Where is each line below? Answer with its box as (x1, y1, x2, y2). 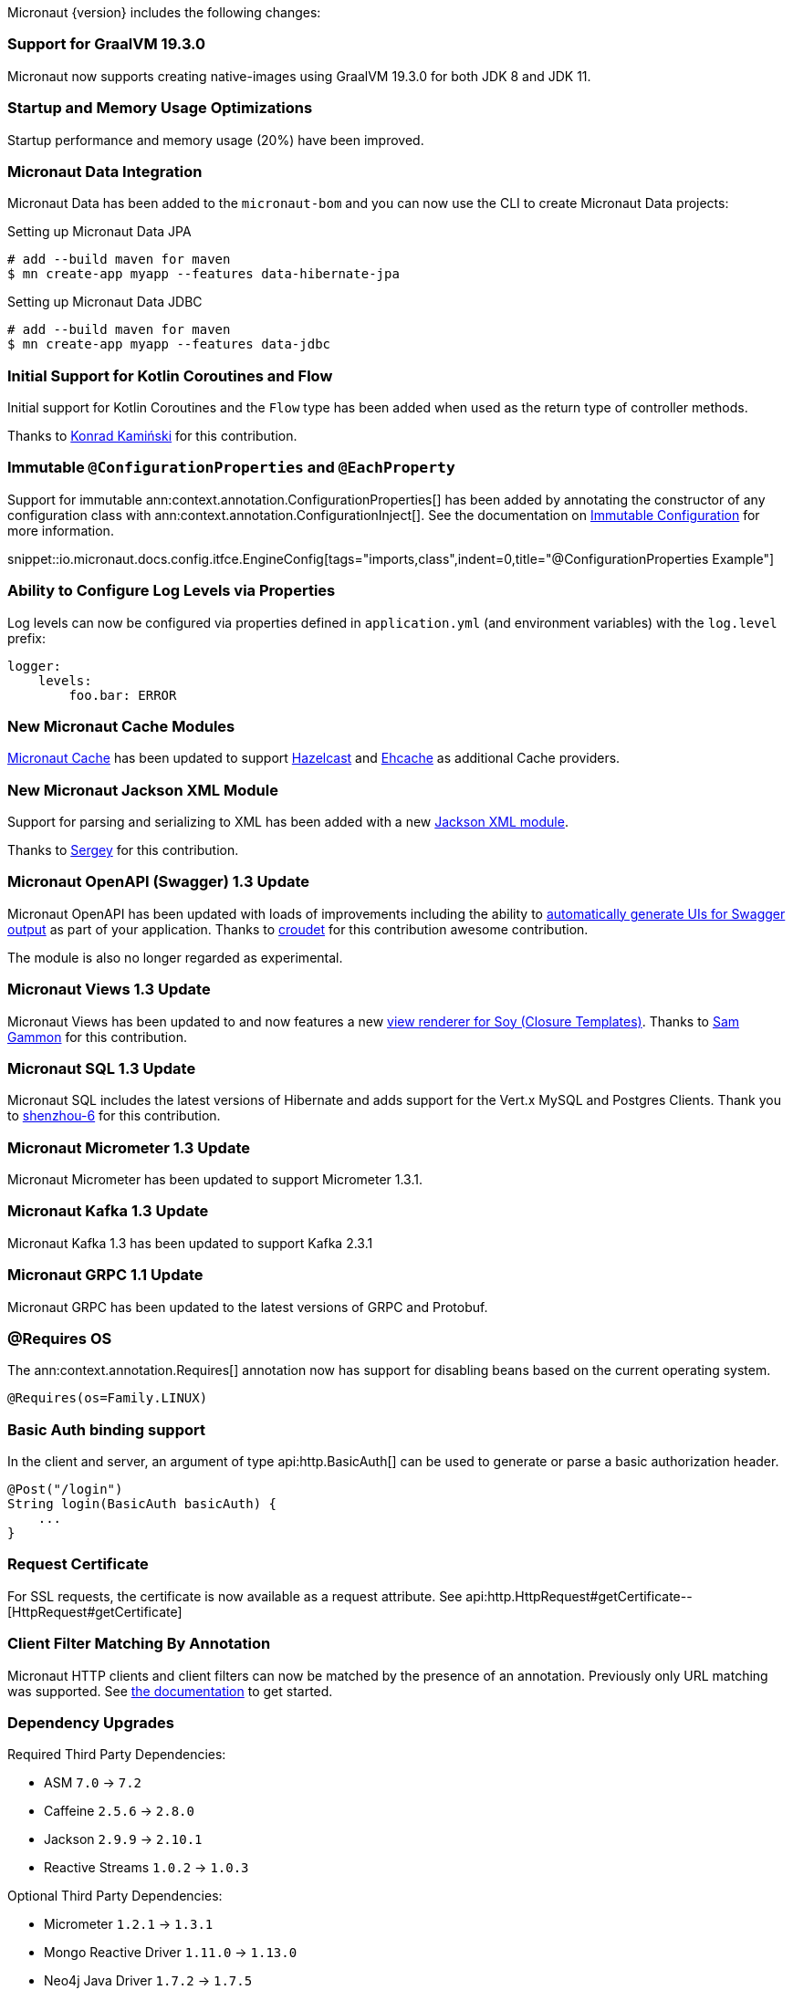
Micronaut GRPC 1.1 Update (7, 1266, 203, 1285)
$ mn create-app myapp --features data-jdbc (7, 337, 331, 352)
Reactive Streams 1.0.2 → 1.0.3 (44, 1860, 249, 1876)
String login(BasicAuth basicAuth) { (7, 1496, 277, 1511)
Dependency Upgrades (7, 1713, 174, 1732)
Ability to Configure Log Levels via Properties (7, 581, 336, 600)
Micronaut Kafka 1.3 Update (7, 1202, 209, 1221)
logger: (7, 658, 62, 673)
